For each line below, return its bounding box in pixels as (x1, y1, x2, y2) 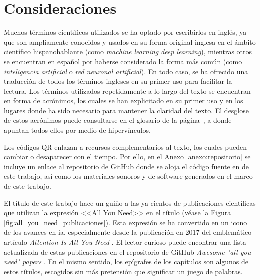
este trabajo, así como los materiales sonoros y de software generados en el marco (4, 171, 253, 181)
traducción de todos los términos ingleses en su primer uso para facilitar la (4, 76, 232, 86)
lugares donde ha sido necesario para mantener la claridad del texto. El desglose (4, 105, 249, 115)
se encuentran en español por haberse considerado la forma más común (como (4, 56, 242, 66)
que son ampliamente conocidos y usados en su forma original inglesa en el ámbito (4, 36, 256, 47)
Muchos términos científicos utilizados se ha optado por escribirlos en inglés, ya (4, 27, 247, 37)
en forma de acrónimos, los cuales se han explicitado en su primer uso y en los (4, 95, 243, 106)
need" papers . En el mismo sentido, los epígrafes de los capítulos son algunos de (4, 256, 249, 267)
